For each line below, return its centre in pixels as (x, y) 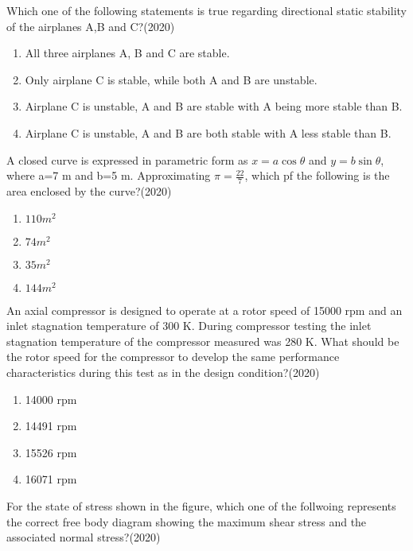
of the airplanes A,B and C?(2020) (91, 26)
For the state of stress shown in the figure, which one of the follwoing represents (201, 505)
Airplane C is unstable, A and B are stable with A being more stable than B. (214, 106)
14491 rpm (51, 426)
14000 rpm (51, 399)
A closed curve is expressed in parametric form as (127, 159)
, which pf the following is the (317, 175)
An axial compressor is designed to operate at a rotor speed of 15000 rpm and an (205, 310)
